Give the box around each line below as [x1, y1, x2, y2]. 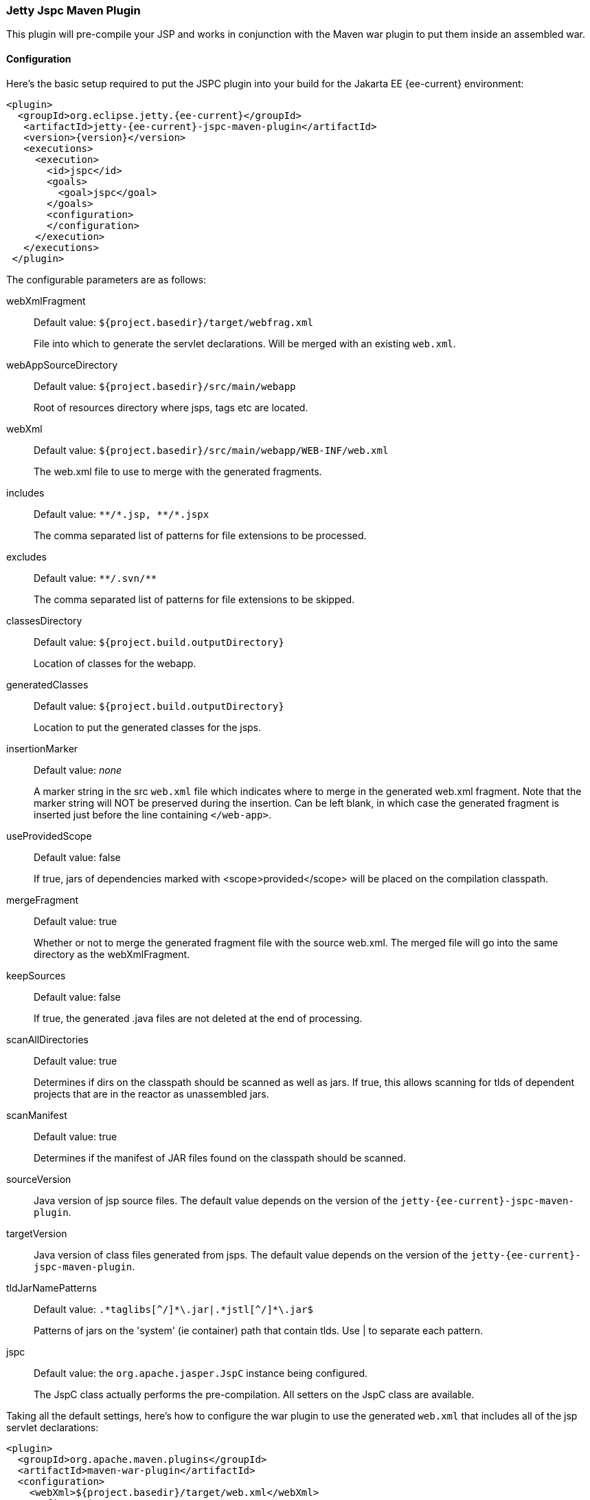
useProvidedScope [6, 829, 92, 842]
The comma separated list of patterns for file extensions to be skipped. [34, 593, 355, 605]
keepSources [6, 969, 66, 981]
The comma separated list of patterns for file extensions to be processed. [34, 529, 367, 541]
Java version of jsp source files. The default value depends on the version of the [34, 1194, 398, 1206]
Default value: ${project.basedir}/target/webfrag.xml [34, 316, 313, 328]
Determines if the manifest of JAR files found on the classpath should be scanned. [34, 1151, 406, 1164]
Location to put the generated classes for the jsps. [34, 721, 262, 733]
